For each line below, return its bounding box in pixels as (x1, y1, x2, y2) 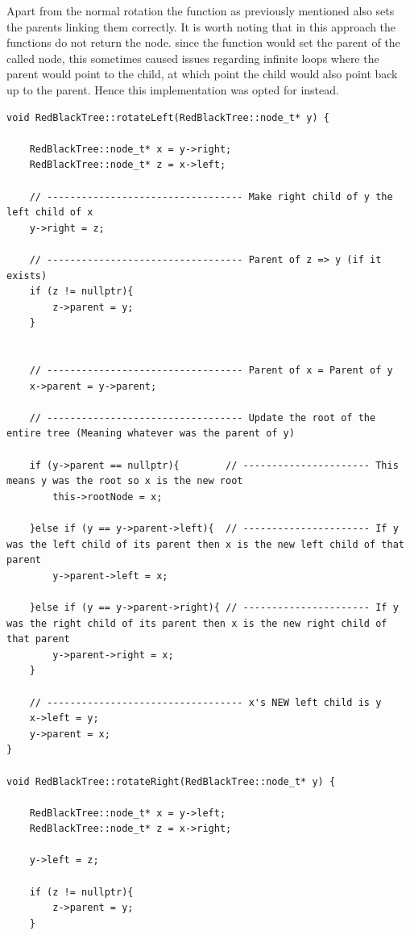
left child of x (6, 207, 93, 219)
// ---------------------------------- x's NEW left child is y (29, 696, 382, 708)
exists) (6, 269, 48, 282)
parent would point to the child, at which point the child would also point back (6, 65, 398, 82)
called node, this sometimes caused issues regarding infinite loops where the (6, 49, 379, 66)
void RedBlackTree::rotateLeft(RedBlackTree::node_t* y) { (6, 111, 329, 123)
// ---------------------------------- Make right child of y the (29, 190, 393, 202)
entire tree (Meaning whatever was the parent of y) (6, 428, 295, 440)
